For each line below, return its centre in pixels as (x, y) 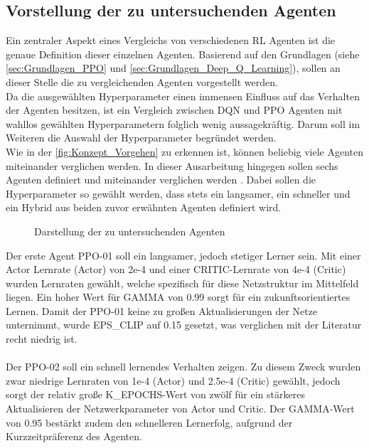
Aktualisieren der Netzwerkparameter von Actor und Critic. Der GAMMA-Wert (180, 409)
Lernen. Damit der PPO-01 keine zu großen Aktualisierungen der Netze (162, 310)
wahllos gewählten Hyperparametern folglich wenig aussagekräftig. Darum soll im (183, 123)
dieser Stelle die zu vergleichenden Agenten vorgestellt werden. (142, 81)
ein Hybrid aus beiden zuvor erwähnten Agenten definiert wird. (144, 207)
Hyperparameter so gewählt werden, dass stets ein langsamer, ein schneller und (178, 193)
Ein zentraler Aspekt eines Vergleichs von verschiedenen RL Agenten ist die (171, 40)
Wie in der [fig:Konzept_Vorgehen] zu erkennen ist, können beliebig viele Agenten (185, 151)
